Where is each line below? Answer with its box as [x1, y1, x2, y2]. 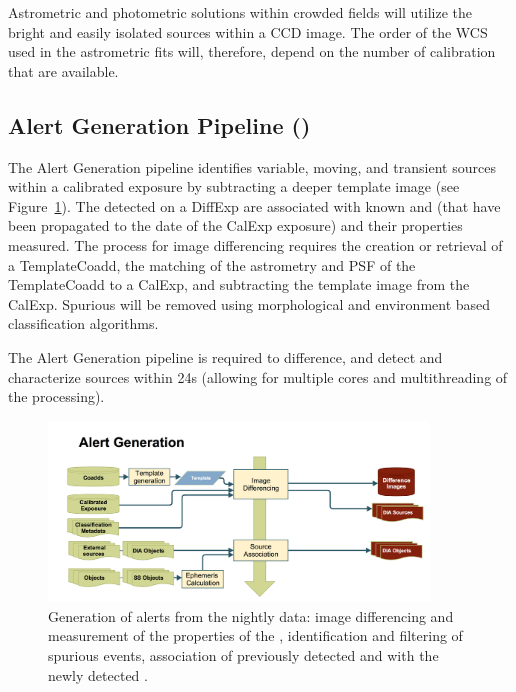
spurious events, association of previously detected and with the [48, 644, 439, 665]
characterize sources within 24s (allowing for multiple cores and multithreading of [8, 366, 508, 387]
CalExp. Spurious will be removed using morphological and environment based [8, 293, 491, 314]
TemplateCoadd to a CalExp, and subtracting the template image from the [8, 274, 470, 295]
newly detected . [48, 664, 148, 685]
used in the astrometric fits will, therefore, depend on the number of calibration [8, 41, 496, 62]
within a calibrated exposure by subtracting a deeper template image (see [8, 176, 460, 197]
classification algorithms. [8, 313, 159, 334]
